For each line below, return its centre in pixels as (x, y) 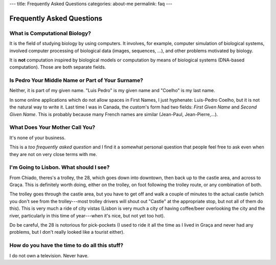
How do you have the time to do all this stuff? (66, 246)
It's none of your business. (38, 138)
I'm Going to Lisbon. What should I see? (60, 167)
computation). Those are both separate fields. (58, 67)
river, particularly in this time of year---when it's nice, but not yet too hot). (87, 215)
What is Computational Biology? (50, 33)
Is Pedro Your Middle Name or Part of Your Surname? (76, 80)
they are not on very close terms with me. (53, 154)
